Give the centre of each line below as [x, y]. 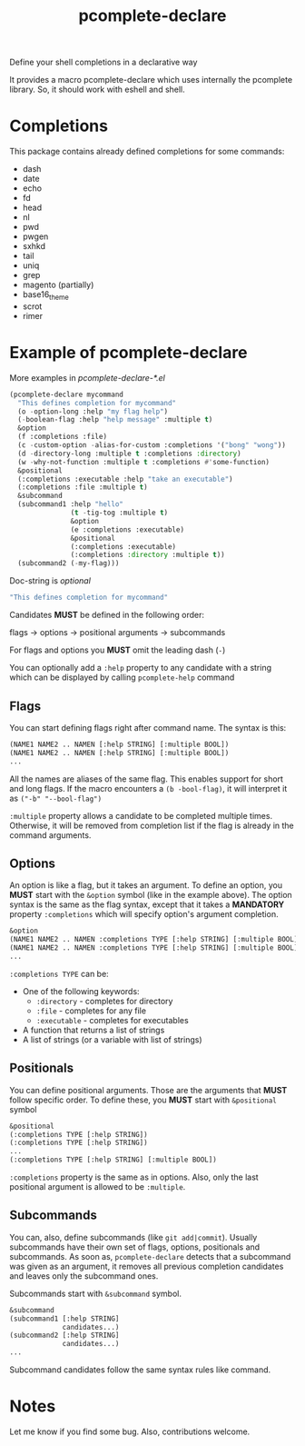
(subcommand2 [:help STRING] [64, 1336]
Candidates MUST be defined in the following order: [107, 615]
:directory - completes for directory [104, 1001]
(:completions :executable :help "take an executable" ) [125, 479]
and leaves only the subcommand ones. [84, 1276]
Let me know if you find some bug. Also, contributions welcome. [130, 1431]
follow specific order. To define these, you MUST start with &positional [143, 1100]
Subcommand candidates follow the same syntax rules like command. [140, 1370]
